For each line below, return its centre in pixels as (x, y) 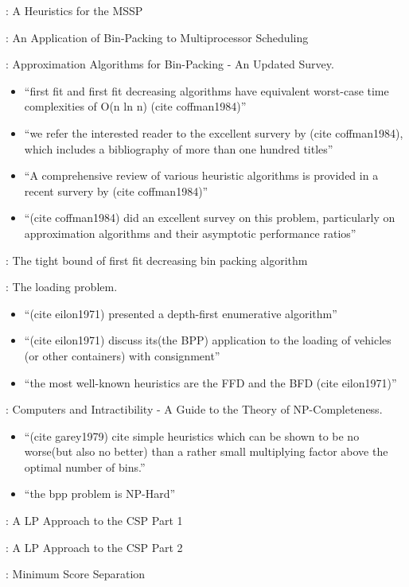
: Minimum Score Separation (76, 574)
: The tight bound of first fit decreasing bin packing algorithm (157, 260)
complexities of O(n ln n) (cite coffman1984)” (135, 106)
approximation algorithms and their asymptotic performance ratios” (190, 233)
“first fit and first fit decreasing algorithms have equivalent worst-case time (206, 90)
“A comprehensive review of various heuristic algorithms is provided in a (201, 175)
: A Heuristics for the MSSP (74, 10)
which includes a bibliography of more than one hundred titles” (179, 148)
